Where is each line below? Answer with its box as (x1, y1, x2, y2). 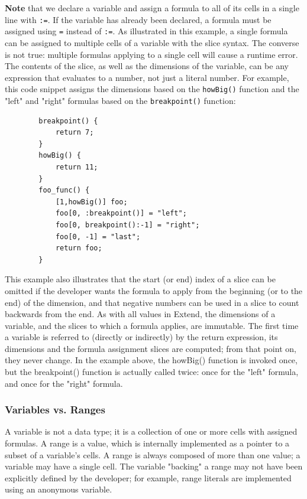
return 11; (55, 162, 98, 171)
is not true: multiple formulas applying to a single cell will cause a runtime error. (5, 48, 298, 60)
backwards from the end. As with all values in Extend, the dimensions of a (5, 308, 276, 320)
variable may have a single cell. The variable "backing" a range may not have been (5, 460, 303, 472)
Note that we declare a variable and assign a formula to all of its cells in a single (5, 2, 299, 14)
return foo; (55, 244, 102, 253)
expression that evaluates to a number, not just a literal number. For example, (5, 71, 289, 83)
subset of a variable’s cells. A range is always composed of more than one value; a (5, 448, 300, 461)
